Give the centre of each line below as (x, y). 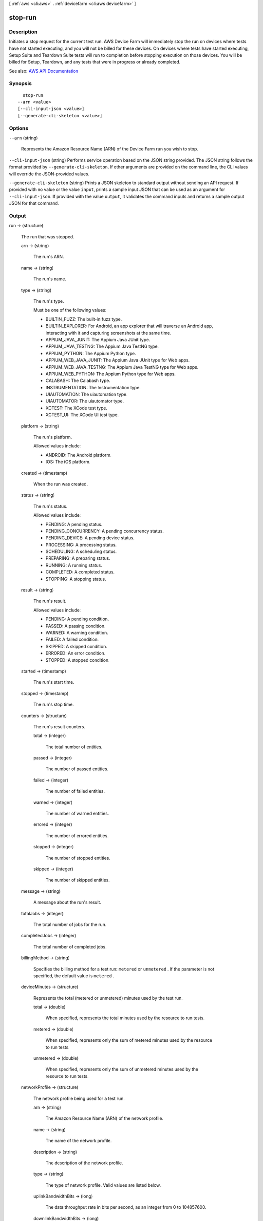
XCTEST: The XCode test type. (76, 408)
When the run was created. (61, 484)
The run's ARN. (49, 257)
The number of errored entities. (77, 836)
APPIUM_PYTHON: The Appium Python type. (91, 353)
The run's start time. (54, 682)
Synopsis (20, 84)
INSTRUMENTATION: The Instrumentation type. (93, 387)
